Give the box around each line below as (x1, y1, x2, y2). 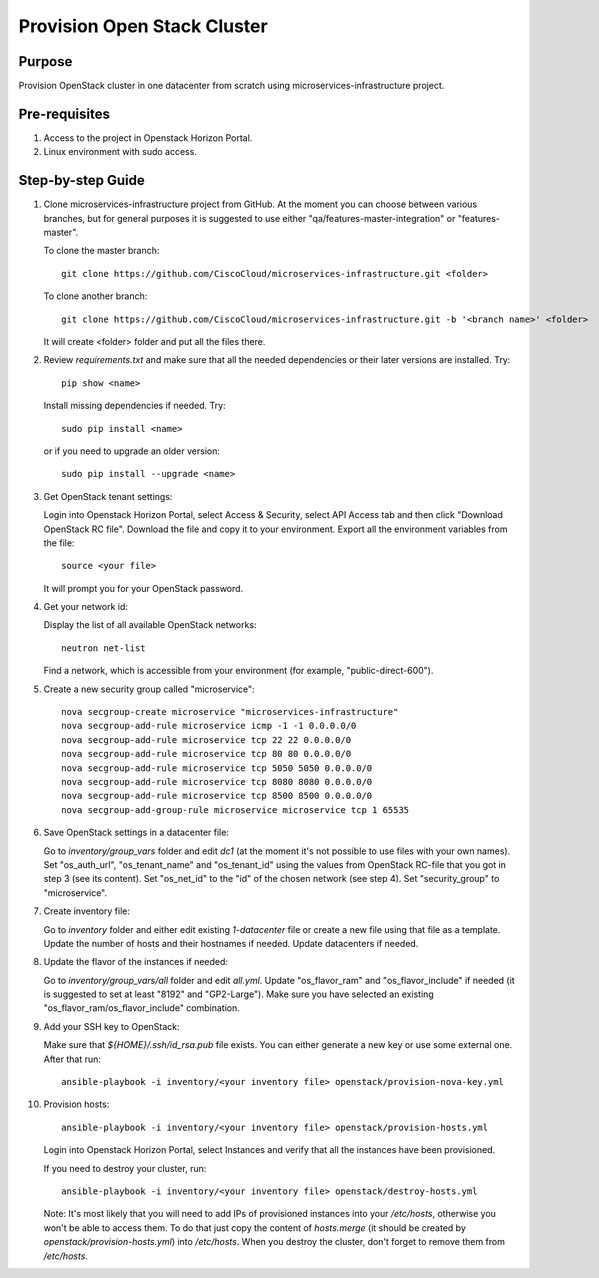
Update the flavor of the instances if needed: (43, 956, 229, 968)
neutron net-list (61, 642, 146, 654)
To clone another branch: (43, 290, 148, 302)
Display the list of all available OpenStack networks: (43, 619, 257, 631)
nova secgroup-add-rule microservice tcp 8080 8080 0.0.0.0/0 (61, 776, 373, 787)
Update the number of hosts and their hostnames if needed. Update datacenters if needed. (43, 937, 419, 949)
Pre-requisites (18, 105, 110, 122)
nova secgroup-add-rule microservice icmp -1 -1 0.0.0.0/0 (61, 720, 357, 732)
